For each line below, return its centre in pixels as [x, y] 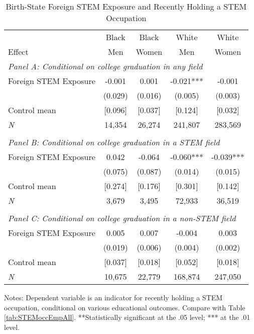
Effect [18, 52]
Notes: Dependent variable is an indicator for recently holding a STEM [113, 297]
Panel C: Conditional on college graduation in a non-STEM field [122, 218]
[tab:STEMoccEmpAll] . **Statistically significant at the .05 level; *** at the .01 [127, 317]
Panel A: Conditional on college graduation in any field [105, 66]
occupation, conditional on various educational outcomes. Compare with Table [125, 307]
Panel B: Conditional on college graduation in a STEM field [114, 142]
